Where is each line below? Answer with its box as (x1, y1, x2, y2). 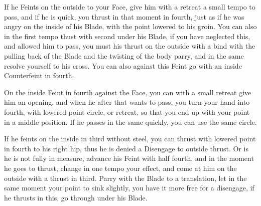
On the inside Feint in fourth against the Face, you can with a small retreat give (4, 87, 251, 97)
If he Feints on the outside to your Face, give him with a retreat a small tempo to (4, 2, 255, 12)
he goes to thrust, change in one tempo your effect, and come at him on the (4, 162, 237, 173)
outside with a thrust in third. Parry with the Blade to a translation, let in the (4, 172, 247, 183)
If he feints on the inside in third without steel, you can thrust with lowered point (4, 133, 256, 144)
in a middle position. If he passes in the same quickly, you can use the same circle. (4, 116, 257, 127)
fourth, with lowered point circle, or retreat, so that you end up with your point (4, 106, 250, 117)
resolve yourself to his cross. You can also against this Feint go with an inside (4, 60, 242, 71)
